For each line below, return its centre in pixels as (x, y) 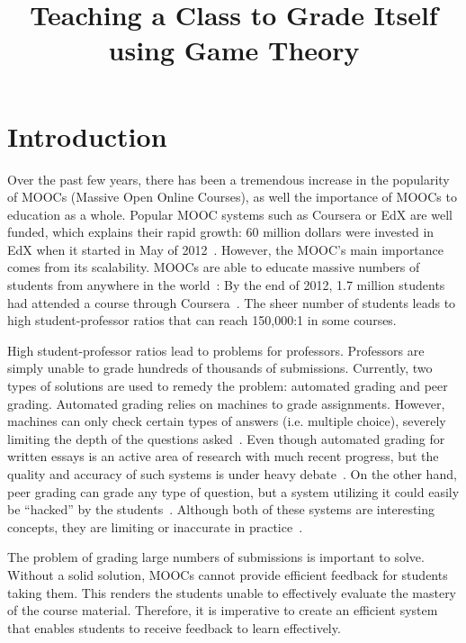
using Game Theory (234, 50)
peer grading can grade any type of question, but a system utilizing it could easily (233, 491)
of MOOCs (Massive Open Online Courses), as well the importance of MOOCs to (232, 197)
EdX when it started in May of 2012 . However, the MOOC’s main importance (226, 249)
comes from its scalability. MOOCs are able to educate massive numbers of (214, 267)
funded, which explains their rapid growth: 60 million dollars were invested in (221, 232)
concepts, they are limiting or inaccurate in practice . (155, 526)
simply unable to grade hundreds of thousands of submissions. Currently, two (220, 368)
